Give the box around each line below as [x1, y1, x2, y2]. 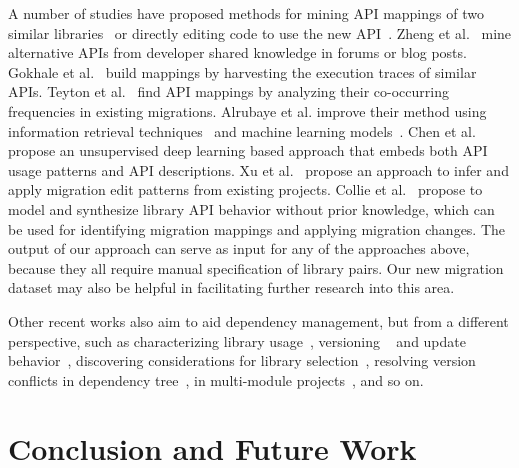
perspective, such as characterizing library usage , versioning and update [8, 330, 466, 351]
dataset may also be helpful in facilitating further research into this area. [8, 277, 455, 298]
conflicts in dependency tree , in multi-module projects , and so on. [8, 369, 424, 390]
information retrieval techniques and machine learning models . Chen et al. [8, 120, 476, 141]
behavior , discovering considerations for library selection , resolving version [8, 350, 476, 371]
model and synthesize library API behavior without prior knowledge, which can [8, 198, 495, 219]
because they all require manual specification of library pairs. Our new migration [8, 257, 504, 278]
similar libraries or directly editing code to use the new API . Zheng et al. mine [8, 22, 512, 43]
